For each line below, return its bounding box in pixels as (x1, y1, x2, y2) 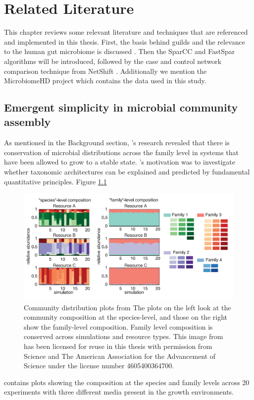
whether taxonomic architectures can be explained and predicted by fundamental (4, 167, 250, 177)
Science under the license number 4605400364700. (24, 360, 174, 371)
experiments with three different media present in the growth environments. (4, 387, 234, 397)
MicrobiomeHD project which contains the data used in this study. (4, 75, 206, 86)
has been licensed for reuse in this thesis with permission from (24, 341, 212, 351)
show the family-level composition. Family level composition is (24, 321, 213, 332)
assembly (4, 114, 51, 129)
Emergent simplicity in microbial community (4, 100, 238, 115)
